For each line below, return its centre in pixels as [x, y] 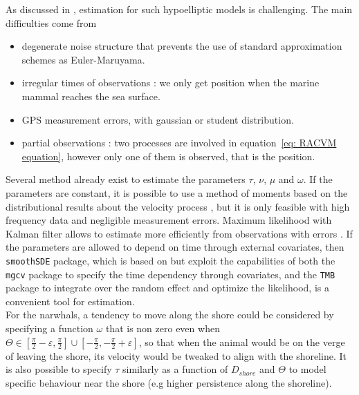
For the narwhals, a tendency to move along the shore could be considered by [170, 315]
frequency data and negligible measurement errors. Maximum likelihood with [169, 220]
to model [307, 369]
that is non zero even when [163, 328]
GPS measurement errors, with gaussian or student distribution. [158, 119]
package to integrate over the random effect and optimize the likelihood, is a [167, 288]
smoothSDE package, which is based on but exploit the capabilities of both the [171, 260]
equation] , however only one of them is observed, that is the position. [168, 156]
